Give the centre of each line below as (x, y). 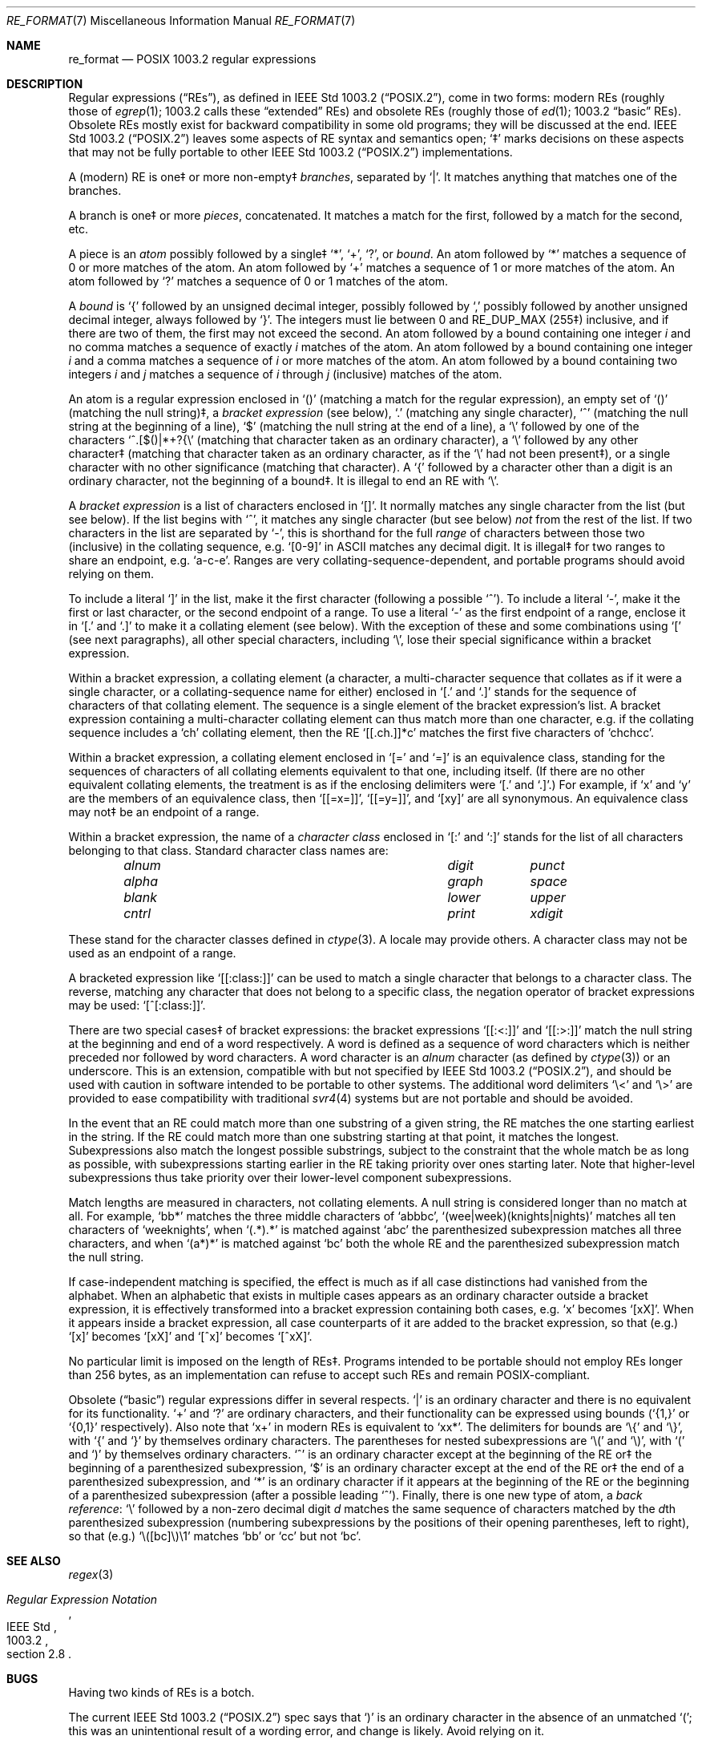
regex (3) (91, 1574)
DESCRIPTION (45, 84)
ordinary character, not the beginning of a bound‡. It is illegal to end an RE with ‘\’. (284, 481)
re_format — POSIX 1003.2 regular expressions (192, 59)
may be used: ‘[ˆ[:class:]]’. (137, 1005)
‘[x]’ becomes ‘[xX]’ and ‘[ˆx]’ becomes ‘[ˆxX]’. (190, 1336)
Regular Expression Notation (82, 1599)
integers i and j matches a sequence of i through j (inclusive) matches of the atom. (285, 374)
